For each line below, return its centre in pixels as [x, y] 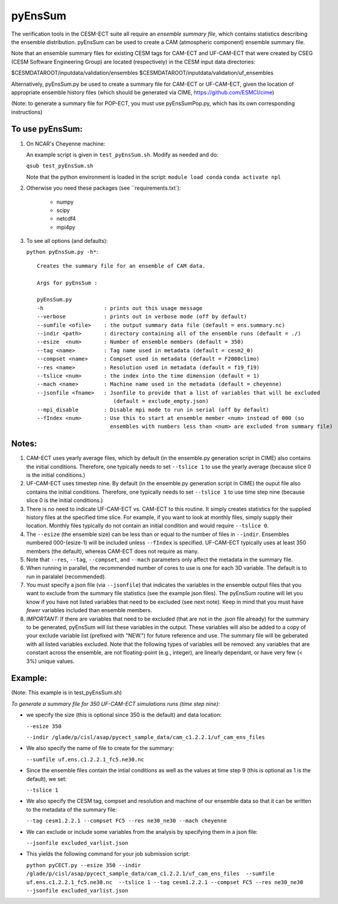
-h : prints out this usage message [120, 308]
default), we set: [46, 779]
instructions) [27, 112]
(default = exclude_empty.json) [161, 401]
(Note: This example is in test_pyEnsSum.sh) [66, 693]
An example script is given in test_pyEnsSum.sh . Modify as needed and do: [122, 155]
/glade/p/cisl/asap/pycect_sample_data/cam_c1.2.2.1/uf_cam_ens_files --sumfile [150, 874]
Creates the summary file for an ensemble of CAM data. [121, 266]
